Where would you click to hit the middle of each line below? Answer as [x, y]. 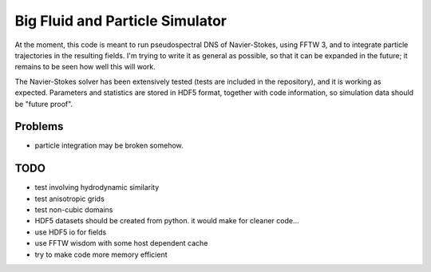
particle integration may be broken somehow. [109, 146]
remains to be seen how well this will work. [85, 67]
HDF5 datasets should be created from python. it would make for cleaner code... [167, 221]
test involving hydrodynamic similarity [97, 187]
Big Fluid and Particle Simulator [121, 21]
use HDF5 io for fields [71, 232]
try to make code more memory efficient [101, 254]
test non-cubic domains [74, 210]
